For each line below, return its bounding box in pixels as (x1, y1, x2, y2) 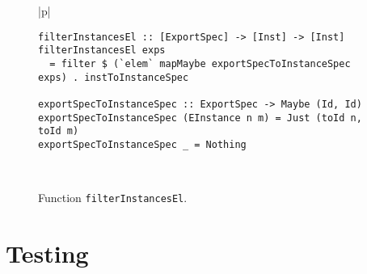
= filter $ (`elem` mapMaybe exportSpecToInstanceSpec (49, 57, 351, 70)
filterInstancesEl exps (38, 44, 166, 57)
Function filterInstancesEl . (38, 189, 188, 206)
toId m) (38, 125, 79, 137)
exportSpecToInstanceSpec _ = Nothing (38, 138, 247, 150)
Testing (6, 236, 89, 269)
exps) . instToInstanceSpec (38, 71, 189, 83)
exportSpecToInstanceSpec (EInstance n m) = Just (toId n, (38, 112, 362, 124)
